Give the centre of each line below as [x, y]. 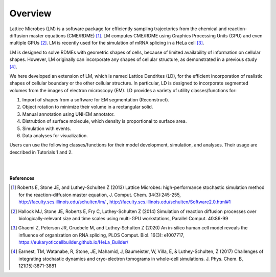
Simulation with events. [47, 129]
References [22, 178]
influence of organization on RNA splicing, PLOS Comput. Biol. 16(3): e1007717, [101, 235]
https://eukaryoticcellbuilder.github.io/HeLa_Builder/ [74, 242]
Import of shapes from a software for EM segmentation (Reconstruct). [96, 100]
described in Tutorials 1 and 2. [41, 152]
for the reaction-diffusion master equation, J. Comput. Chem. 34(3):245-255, [100, 195]
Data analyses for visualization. [55, 136]
